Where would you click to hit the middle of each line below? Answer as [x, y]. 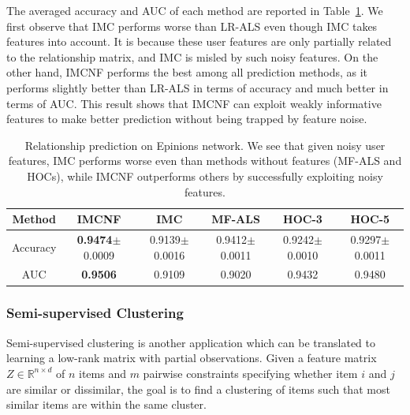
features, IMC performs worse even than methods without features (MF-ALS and [205, 161]
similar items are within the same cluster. [106, 404]
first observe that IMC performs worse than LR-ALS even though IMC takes [192, 26]
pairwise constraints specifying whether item [250, 373]
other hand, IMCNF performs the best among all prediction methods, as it [187, 72]
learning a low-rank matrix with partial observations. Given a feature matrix [192, 358]
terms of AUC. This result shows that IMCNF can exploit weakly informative [194, 103]
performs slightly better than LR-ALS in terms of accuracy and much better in [198, 87]
